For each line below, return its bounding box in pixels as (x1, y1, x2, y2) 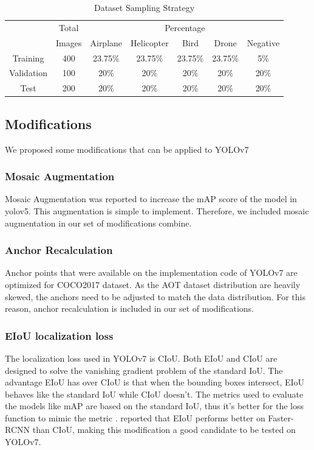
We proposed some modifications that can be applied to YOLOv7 (5, 142, 249, 155)
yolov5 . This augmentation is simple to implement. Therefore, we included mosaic (5, 204, 309, 217)
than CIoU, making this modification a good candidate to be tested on (32, 423, 296, 436)
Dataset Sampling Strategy (94, 1, 195, 13)
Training (12, 51, 44, 64)
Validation (9, 66, 48, 79)
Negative (247, 36, 280, 49)
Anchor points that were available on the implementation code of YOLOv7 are (5, 266, 298, 279)
